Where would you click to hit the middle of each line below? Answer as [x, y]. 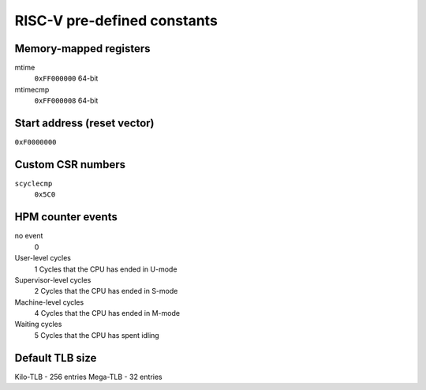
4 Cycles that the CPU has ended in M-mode [107, 313]
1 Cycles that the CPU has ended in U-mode [106, 269]
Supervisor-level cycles [53, 279]
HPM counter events [66, 217]
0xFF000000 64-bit [66, 78]
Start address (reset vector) [84, 124]
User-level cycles [43, 258]
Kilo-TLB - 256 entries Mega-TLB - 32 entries [88, 377]
